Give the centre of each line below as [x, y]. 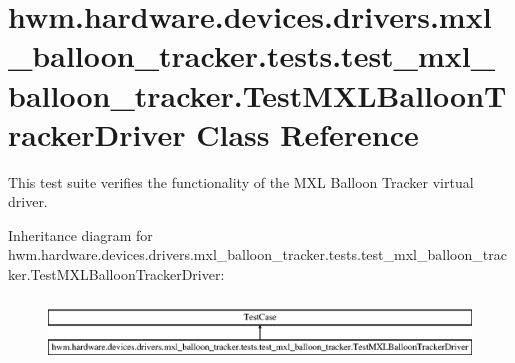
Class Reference [307, 133]
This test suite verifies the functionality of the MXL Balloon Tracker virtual [241, 181]
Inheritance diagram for [80, 234]
